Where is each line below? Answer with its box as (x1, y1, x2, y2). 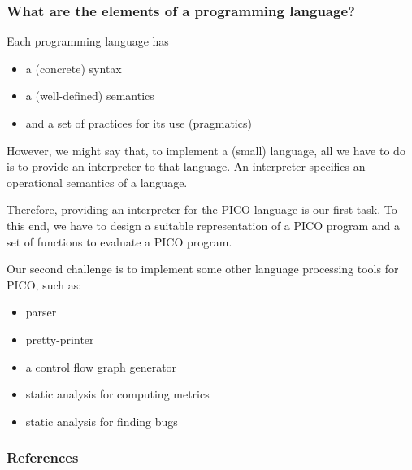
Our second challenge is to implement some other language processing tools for (7, 260, 399, 277)
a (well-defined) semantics (25, 87, 154, 104)
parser (25, 303, 57, 320)
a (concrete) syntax (25, 59, 122, 76)
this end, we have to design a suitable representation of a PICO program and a (7, 216, 401, 233)
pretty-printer (25, 330, 94, 347)
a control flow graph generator (25, 358, 177, 375)
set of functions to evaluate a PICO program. (7, 233, 232, 250)
